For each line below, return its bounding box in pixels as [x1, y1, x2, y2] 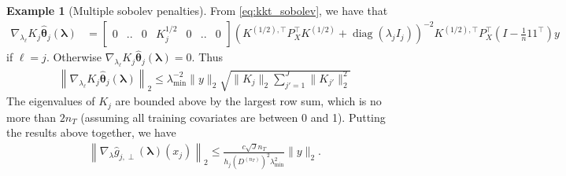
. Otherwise [46, 49, 102, 65]
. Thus [191, 49, 223, 65]
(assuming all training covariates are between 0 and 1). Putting [80, 108, 386, 125]
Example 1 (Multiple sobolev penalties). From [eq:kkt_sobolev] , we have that [6, 2, 388, 18]
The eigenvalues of [6, 93, 95, 109]
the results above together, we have [6, 124, 176, 141]
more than [6, 108, 57, 125]
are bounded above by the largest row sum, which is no [115, 93, 382, 109]
